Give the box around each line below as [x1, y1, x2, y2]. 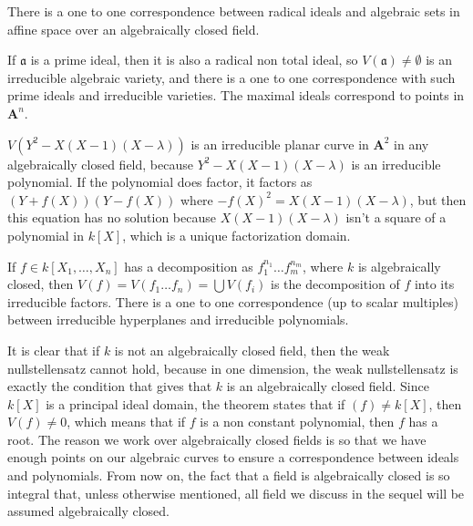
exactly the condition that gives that [7, 376, 212, 396]
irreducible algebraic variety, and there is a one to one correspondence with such [7, 67, 456, 87]
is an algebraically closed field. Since [226, 376, 429, 396]
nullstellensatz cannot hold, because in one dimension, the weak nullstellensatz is [7, 358, 458, 377]
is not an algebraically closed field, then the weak [114, 340, 390, 359]
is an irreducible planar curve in [190, 134, 369, 153]
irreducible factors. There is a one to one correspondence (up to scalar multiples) [7, 292, 458, 311]
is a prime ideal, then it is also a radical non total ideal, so [30, 50, 358, 69]
